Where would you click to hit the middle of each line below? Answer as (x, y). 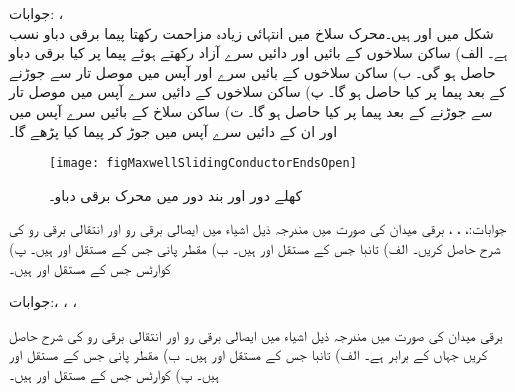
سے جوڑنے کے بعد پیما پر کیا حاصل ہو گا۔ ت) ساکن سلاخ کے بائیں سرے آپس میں (251, 110)
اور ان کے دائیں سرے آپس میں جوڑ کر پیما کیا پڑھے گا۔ (173, 130)
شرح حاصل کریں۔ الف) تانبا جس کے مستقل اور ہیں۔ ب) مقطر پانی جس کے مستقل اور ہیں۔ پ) (255, 248)
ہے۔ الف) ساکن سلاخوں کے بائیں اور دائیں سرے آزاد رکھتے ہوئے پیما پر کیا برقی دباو (258, 52)
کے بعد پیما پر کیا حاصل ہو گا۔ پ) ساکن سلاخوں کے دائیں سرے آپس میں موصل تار (257, 91)
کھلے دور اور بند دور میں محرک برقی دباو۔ (176, 194)
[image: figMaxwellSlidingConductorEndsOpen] (203, 163)
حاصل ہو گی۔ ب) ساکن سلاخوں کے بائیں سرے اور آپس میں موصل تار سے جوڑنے (252, 71)
